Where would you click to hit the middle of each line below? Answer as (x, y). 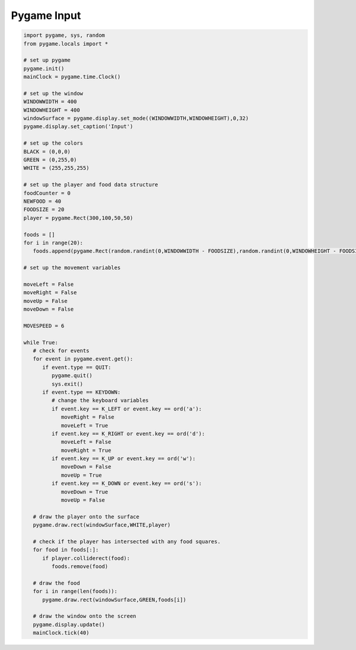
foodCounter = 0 (47, 193)
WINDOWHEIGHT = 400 (52, 110)
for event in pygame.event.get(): (83, 359)
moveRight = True (86, 450)
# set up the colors (53, 143)
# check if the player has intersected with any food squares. (127, 541)
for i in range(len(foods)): (75, 591)
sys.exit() (67, 384)
